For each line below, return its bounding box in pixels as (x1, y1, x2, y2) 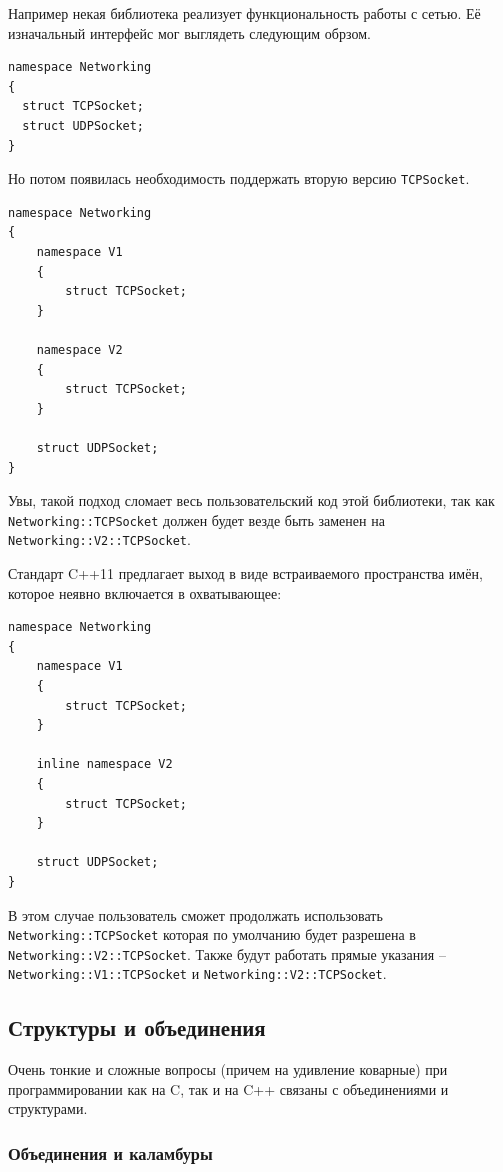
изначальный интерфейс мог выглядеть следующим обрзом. (8, 22, 372, 43)
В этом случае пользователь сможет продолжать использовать (8, 904, 383, 925)
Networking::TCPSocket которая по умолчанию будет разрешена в (8, 924, 416, 945)
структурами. (8, 1098, 88, 1119)
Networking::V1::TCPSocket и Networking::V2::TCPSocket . (8, 963, 387, 984)
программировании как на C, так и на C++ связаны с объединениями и (8, 1078, 449, 1099)
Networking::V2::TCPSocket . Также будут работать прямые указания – (8, 943, 446, 964)
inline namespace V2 (36, 757, 173, 772)
